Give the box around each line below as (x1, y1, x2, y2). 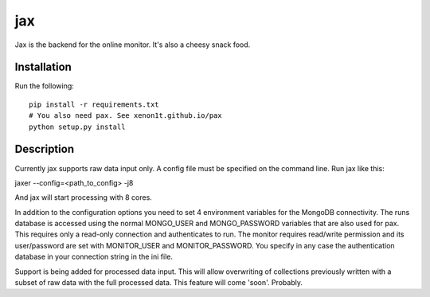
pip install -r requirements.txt (29, 100, 159, 109)
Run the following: (14, 81, 75, 91)
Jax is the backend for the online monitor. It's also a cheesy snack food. (14, 40, 251, 49)
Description (14, 143, 75, 156)
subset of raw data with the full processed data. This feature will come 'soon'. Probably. (14, 278, 303, 287)
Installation (14, 61, 72, 74)
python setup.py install (29, 122, 126, 131)
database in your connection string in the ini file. (14, 252, 174, 262)
